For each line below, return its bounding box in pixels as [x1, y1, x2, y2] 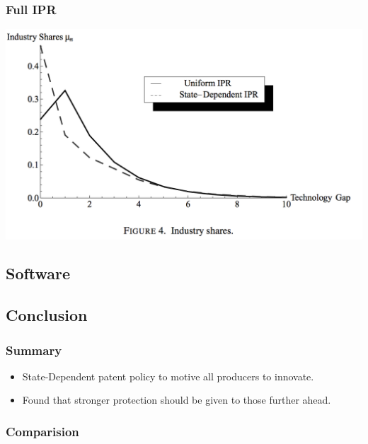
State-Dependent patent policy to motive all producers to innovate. [22, 368, 314, 383]
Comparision [6, 422, 79, 440]
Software [6, 262, 71, 284]
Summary [6, 341, 62, 358]
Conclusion [6, 304, 88, 326]
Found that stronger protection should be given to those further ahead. [22, 392, 331, 407]
